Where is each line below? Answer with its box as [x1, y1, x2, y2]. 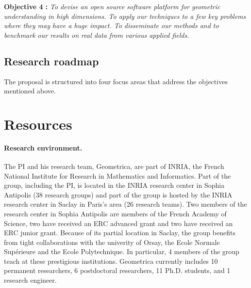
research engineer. [4, 275, 57, 285]
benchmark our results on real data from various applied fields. [4, 30, 189, 40]
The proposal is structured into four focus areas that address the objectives [4, 76, 228, 86]
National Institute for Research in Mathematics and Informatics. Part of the [4, 170, 231, 181]
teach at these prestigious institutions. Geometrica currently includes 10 [4, 256, 218, 266]
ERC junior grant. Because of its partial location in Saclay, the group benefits [4, 227, 236, 238]
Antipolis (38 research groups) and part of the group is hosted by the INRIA [4, 189, 233, 199]
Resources [4, 114, 72, 134]
